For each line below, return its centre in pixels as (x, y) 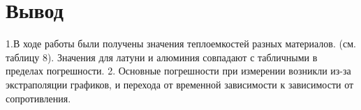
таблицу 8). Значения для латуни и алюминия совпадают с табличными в (162, 57)
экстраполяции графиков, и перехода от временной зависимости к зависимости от (180, 84)
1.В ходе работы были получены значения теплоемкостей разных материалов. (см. (181, 44)
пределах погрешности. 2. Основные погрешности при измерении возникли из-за (178, 71)
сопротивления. (38, 98)
